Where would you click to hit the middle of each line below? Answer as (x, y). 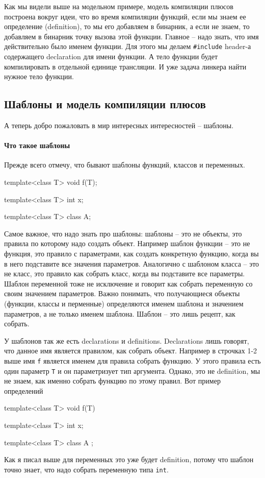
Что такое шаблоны (37, 145)
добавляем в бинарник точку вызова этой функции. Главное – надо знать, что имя (131, 36)
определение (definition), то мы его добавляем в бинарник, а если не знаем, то (127, 26)
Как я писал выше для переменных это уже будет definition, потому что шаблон (129, 459)
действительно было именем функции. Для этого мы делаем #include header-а (128, 46)
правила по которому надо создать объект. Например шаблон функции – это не (127, 243)
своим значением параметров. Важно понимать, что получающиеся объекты (122, 293)
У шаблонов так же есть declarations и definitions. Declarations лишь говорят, (127, 340)
